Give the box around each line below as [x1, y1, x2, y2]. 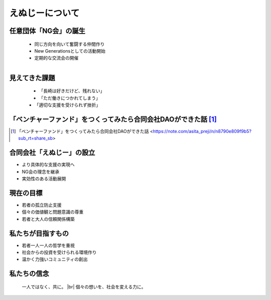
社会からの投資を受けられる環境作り [22, 249, 97, 255]
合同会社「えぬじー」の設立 [9, 148, 95, 157]
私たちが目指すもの [9, 229, 69, 238]
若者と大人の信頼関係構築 [22, 216, 75, 222]
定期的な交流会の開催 [34, 55, 79, 61]
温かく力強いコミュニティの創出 [22, 256, 88, 262]
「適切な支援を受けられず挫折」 [34, 102, 100, 108]
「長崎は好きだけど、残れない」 [39, 88, 105, 94]
